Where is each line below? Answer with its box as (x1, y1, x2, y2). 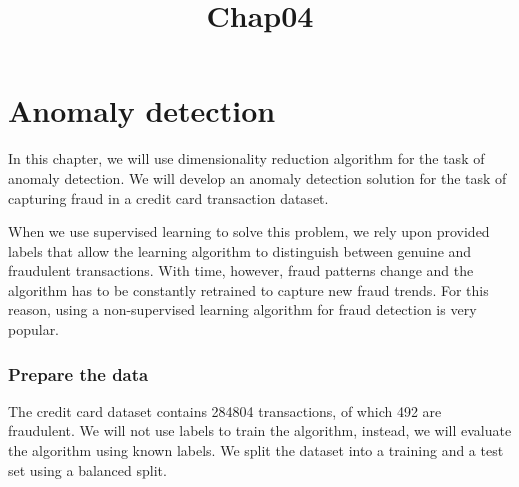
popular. (8, 319, 60, 340)
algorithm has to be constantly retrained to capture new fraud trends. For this (8, 279, 489, 300)
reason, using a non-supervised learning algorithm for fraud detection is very (8, 299, 477, 320)
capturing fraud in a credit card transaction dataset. (8, 187, 329, 208)
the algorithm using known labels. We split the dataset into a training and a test (8, 440, 504, 461)
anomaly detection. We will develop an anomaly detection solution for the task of (8, 167, 507, 188)
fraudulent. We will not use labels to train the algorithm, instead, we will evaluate (8, 420, 512, 441)
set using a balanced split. (8, 459, 167, 480)
